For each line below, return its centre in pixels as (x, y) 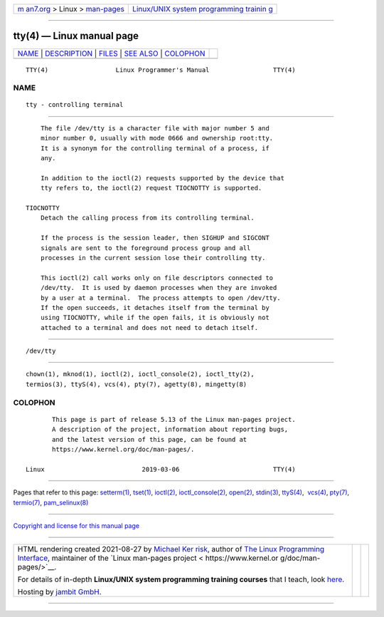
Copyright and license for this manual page (76, 525)
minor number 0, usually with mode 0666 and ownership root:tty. (157, 138)
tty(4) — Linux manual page (76, 36)
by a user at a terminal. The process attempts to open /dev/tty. (160, 298)
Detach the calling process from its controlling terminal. (148, 218)
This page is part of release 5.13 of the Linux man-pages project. (174, 419)
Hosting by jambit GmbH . (60, 592)
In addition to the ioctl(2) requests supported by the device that (162, 178)
